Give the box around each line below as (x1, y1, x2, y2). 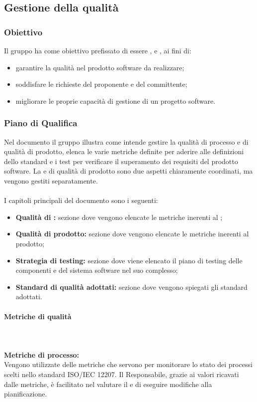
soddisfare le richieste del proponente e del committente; (15, 79, 187, 89)
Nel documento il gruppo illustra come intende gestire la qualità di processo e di (4, 136, 249, 147)
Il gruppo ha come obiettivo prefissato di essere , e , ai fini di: (4, 45, 191, 55)
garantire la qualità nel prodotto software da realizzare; (15, 62, 184, 72)
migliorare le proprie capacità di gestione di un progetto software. (15, 95, 216, 106)
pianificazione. (4, 389, 47, 399)
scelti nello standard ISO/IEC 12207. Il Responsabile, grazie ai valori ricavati (4, 369, 239, 380)
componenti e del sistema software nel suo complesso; (15, 265, 178, 275)
